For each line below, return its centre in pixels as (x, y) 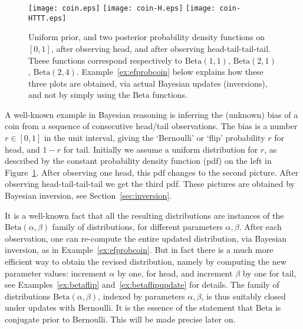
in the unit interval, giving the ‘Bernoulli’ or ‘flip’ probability (154, 138)
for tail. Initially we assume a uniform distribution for (161, 149)
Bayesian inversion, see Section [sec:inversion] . (88, 195)
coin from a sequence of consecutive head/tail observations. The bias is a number (151, 126)
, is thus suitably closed (243, 296)
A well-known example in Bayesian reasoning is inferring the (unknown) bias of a (151, 114)
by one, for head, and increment (175, 273)
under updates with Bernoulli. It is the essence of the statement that (129, 307)
